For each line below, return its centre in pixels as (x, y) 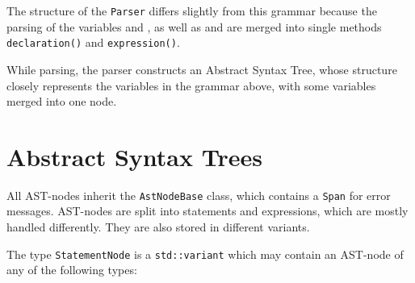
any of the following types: (72, 270)
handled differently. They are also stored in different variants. (158, 227)
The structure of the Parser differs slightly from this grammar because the (192, 10)
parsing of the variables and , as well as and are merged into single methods (194, 26)
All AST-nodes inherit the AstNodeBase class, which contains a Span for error (199, 195)
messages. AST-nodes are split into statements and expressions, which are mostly (207, 211)
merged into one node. (62, 101)
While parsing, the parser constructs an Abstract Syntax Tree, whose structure (202, 69)
